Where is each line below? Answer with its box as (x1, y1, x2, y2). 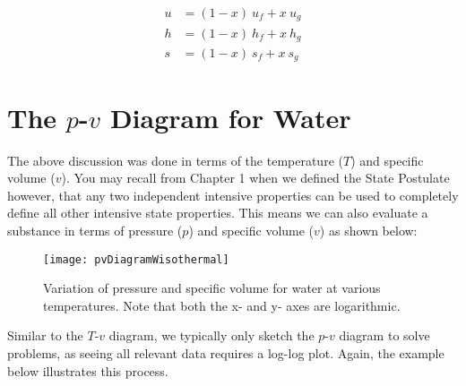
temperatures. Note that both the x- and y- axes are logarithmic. (43, 296, 401, 314)
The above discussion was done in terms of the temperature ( (7, 150, 343, 169)
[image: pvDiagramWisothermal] (43, 253, 229, 266)
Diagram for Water (109, 99, 351, 135)
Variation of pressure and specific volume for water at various (43, 279, 381, 297)
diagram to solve (339, 326, 430, 345)
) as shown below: (319, 220, 418, 239)
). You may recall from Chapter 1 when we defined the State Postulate (61, 168, 450, 187)
